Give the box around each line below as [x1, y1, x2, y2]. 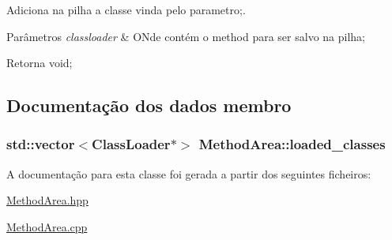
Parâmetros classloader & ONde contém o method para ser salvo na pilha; [6, 28, 365, 44]
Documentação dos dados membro [6, 93, 292, 118]
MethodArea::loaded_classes [198, 134, 386, 154]
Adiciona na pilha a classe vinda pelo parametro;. [6, 2, 246, 17]
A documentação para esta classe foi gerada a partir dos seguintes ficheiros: [6, 165, 371, 182]
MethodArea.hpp [6, 192, 89, 208]
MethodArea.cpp [6, 218, 88, 234]
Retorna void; [6, 54, 73, 71]
